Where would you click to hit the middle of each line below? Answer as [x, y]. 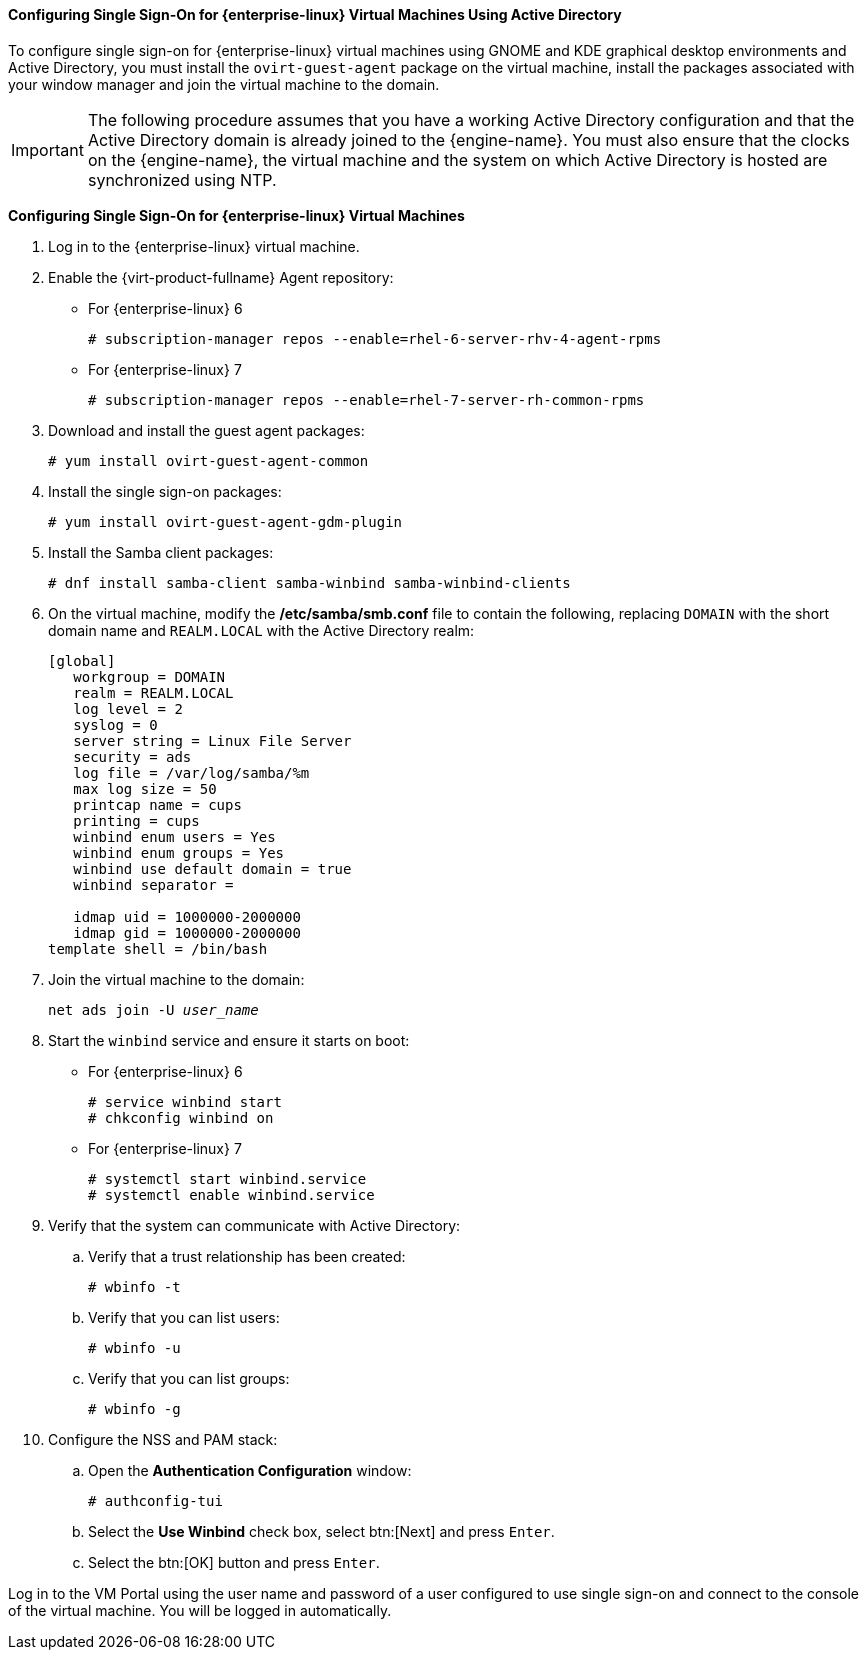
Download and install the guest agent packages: [206, 430]
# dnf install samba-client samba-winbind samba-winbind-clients [309, 582]
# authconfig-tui [155, 1500]
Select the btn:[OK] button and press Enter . [234, 1562]
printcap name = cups [157, 804]
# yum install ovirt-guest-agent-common [208, 460]
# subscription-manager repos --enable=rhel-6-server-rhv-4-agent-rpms [375, 338]
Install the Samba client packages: [161, 552]
